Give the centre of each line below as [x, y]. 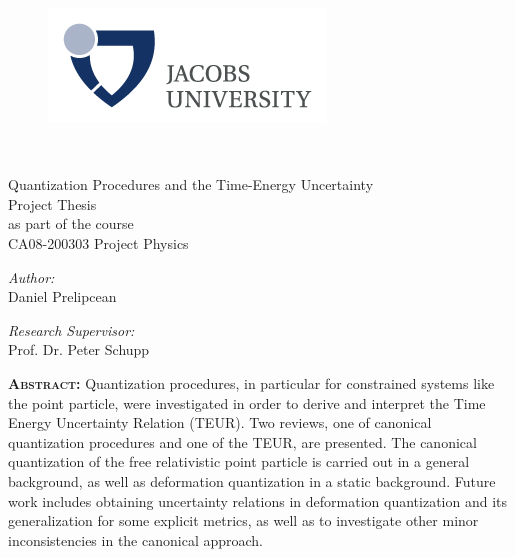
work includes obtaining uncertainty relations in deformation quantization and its [258, 500]
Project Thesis [52, 203]
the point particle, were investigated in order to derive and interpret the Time [247, 402]
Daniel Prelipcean [62, 296]
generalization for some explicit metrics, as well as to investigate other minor [243, 520]
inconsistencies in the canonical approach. [135, 539]
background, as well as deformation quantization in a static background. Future [252, 480]
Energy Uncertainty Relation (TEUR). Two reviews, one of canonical [220, 422]
